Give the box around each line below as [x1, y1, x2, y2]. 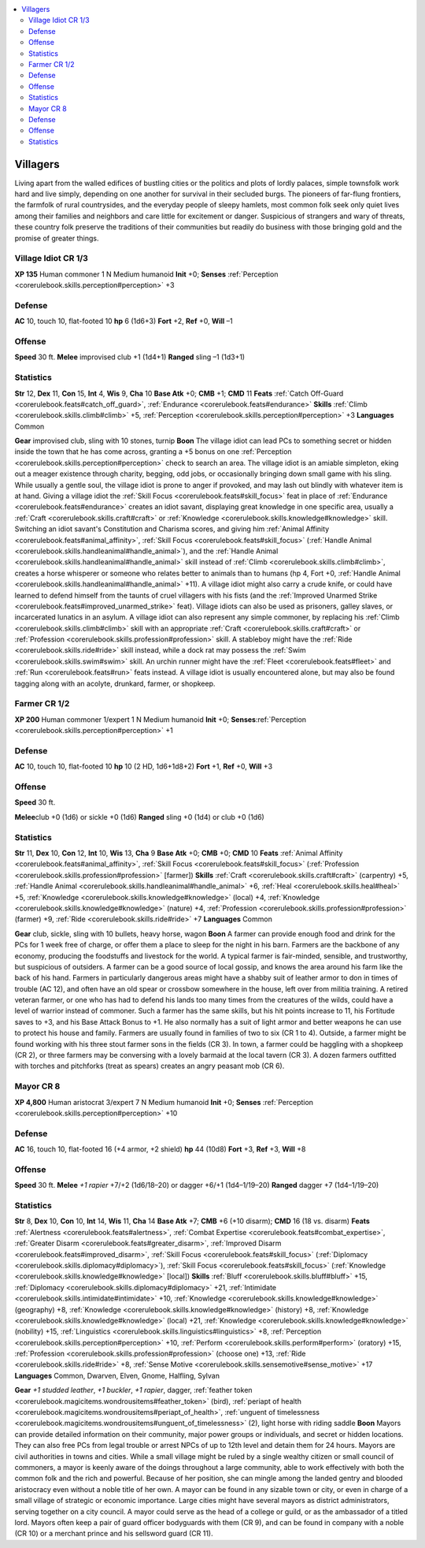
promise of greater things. [14, 233, 99, 243]
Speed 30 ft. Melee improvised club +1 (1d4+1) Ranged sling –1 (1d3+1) [14, 352, 246, 362]
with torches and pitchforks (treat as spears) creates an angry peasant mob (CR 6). [14, 1061, 285, 1071]
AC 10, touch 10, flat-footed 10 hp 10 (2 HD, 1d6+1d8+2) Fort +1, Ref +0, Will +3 [14, 761, 273, 772]
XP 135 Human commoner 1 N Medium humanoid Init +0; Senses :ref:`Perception [14, 269, 279, 279]
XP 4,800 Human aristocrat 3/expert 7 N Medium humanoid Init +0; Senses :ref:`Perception [14, 1097, 314, 1107]
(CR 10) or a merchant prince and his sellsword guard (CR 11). [14, 1529, 213, 1539]
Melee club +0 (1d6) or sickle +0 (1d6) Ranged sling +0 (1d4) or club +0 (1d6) [14, 812, 265, 821]
